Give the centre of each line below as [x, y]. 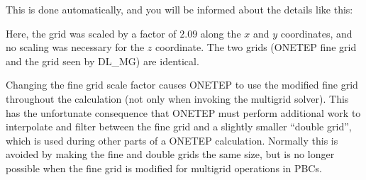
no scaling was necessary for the [75, 47]
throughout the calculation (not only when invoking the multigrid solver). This [177, 98]
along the [221, 33]
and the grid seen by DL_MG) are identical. [102, 61]
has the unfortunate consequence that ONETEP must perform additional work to [183, 112]
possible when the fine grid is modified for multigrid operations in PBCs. [164, 168]
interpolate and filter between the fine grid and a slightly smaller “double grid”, [179, 126]
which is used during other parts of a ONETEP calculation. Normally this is [172, 140]
